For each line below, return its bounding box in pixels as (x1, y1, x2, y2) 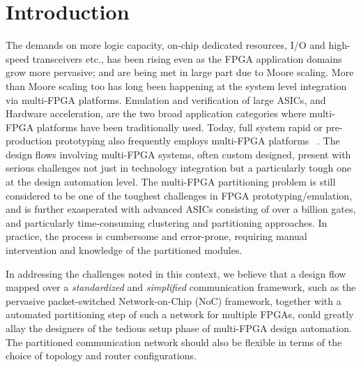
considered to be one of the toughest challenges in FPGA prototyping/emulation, (6, 188, 353, 202)
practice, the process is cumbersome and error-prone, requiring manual (6, 229, 307, 244)
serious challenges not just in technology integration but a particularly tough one (6, 160, 351, 175)
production (6, 133, 52, 148)
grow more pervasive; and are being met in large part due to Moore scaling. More (6, 65, 354, 80)
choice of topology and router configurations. (6, 348, 197, 363)
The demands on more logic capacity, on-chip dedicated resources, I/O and (6, 38, 325, 52)
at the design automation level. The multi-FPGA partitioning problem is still (6, 174, 336, 189)
